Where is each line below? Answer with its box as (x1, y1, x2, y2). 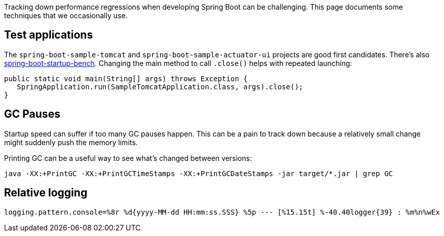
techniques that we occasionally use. (4, 11, 128, 20)
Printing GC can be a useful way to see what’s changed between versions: (4, 153, 252, 162)
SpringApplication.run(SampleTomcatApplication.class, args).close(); (17, 82, 304, 91)
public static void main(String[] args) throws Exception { (4, 74, 248, 83)
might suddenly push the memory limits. (4, 138, 138, 147)
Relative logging (4, 186, 88, 199)
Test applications (4, 28, 93, 42)
